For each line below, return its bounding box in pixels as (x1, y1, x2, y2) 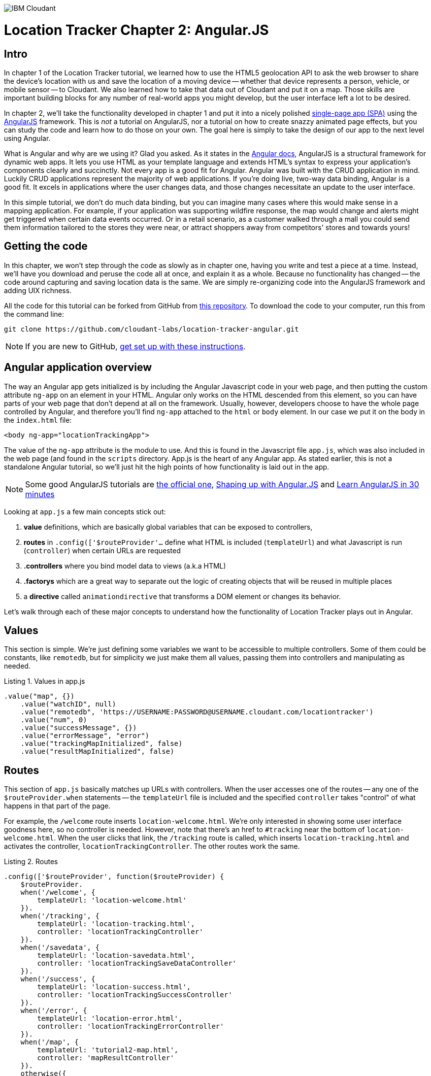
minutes (25, 489, 55, 499)
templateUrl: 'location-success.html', (37, 983, 191, 991)
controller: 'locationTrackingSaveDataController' (37, 959, 237, 968)
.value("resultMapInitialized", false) (20, 747, 174, 756)
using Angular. (4, 134, 51, 142)
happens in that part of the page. (4, 802, 111, 810)
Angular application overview (4, 361, 152, 374)
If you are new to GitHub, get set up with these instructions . (25, 341, 246, 351)
